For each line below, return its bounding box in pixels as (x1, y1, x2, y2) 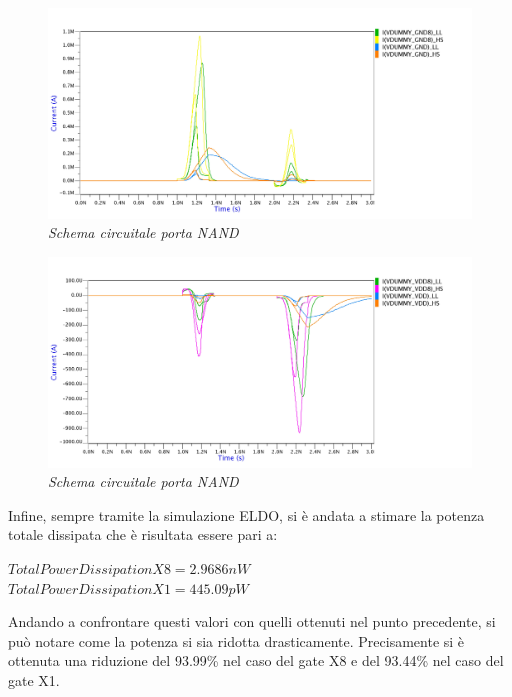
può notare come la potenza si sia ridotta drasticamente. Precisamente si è (8, 630, 465, 651)
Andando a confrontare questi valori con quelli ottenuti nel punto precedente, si (8, 611, 496, 632)
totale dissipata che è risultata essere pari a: (8, 524, 278, 545)
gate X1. (8, 670, 60, 691)
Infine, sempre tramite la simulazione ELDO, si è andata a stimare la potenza (8, 504, 485, 525)
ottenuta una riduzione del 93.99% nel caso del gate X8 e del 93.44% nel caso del (8, 650, 504, 671)
